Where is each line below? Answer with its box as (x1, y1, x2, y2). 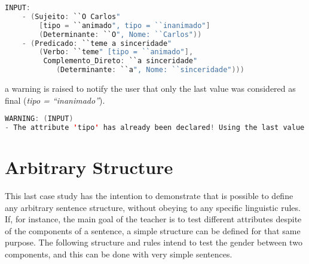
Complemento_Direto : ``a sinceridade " (43, 57, 198, 66)
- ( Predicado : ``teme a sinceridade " (22, 39, 172, 48)
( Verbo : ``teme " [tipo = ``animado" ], (39, 48, 194, 57)
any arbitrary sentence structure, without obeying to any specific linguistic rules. (5, 201, 301, 213)
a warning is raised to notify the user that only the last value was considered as (5, 82, 296, 94)
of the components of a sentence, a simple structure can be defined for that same (5, 224, 301, 237)
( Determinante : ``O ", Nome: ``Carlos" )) (39, 30, 202, 39)
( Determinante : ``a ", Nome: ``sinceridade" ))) (56, 66, 244, 74)
